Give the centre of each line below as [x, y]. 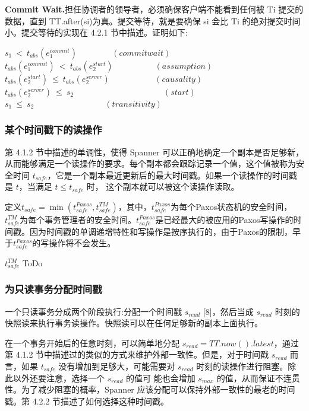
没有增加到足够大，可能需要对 [117, 366]
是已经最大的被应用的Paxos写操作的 [224, 219]
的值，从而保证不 [250, 377]
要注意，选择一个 [71, 377]
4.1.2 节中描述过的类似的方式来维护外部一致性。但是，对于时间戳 [142, 354]
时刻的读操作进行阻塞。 [242, 366]
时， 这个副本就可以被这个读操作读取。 [163, 187]
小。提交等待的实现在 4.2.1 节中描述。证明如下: [96, 32]
